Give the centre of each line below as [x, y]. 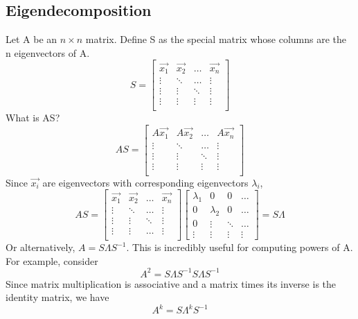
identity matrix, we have [57, 297]
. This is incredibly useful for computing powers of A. [240, 247]
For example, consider [52, 260]
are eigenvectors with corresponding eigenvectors [145, 182]
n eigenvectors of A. [48, 52]
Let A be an [32, 39]
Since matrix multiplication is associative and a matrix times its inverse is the [171, 283]
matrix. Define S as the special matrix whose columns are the [216, 39]
